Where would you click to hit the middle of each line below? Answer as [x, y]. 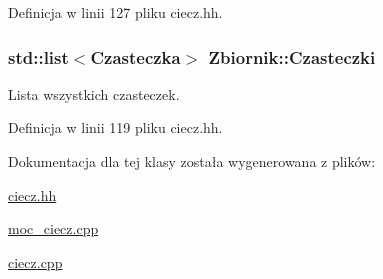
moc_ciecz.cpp [53, 228]
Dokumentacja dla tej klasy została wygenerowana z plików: [192, 161]
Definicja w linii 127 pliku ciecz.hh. [115, 12]
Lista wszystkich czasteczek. [94, 93]
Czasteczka [135, 56]
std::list [38, 56]
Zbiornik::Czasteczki [292, 56]
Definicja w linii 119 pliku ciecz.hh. [115, 127]
